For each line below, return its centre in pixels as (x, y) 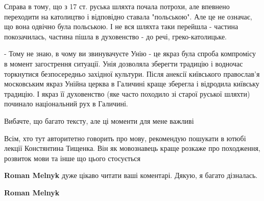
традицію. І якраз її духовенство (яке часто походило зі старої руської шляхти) (127, 93)
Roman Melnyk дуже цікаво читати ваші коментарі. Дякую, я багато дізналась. (131, 175)
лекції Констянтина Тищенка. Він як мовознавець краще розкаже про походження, (132, 148)
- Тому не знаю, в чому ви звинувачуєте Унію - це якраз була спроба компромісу (130, 53)
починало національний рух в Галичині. (66, 104)
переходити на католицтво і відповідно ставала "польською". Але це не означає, (128, 16)
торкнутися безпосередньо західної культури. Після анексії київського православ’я (132, 73)
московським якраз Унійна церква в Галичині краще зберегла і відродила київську (132, 84)
